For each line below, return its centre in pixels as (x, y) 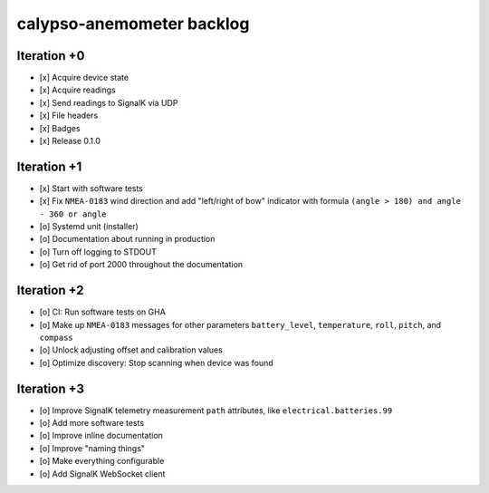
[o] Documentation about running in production (127, 239)
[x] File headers (69, 116)
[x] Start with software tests (91, 188)
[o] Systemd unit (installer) (89, 227)
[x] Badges (60, 128)
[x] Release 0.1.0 (70, 141)
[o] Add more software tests (92, 423)
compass (57, 337)
